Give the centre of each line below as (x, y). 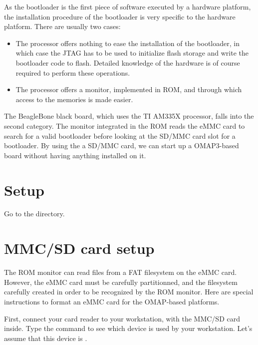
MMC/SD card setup (79, 248)
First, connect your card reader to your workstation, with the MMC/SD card (122, 318)
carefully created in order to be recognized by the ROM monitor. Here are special (129, 292)
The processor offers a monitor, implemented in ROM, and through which (129, 89)
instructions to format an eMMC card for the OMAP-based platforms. (112, 301)
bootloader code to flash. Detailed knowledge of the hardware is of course (128, 62)
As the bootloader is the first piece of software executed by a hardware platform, (128, 7)
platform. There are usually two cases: (62, 26)
